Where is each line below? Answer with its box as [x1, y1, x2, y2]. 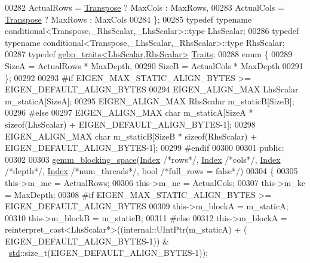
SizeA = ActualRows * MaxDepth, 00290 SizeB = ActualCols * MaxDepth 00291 [5, 59, 303, 72]
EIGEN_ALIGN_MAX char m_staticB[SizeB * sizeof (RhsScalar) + [5, 129, 257, 142]
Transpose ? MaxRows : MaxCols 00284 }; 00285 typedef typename [5, 13, 252, 25]
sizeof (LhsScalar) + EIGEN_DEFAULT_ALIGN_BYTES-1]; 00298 [5, 117, 256, 130]
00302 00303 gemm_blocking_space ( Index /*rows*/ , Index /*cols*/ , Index [5, 153, 281, 165]
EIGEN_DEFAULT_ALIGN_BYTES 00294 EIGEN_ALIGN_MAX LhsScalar [5, 83, 299, 95]
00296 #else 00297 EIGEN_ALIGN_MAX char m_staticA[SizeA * [5, 106, 253, 119]
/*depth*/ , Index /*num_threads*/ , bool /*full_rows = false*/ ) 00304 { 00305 [5, 165, 298, 177]
